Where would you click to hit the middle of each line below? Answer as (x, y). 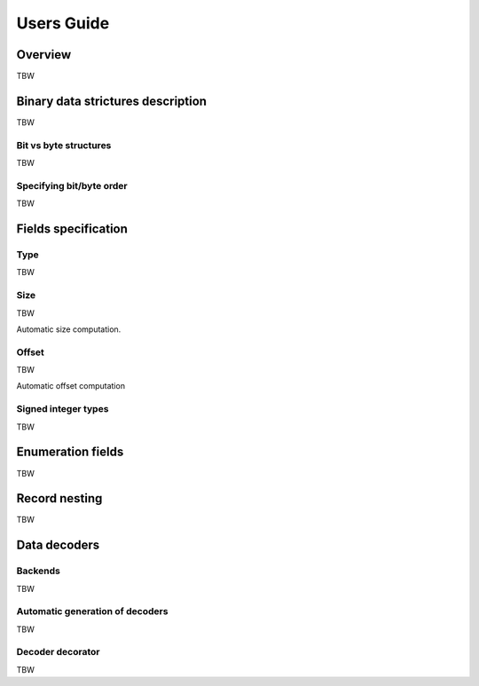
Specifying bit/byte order (72, 185)
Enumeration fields (70, 452)
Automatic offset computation (71, 386)
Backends (39, 571)
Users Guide (63, 23)
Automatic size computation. (69, 329)
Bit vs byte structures (64, 145)
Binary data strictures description (112, 101)
